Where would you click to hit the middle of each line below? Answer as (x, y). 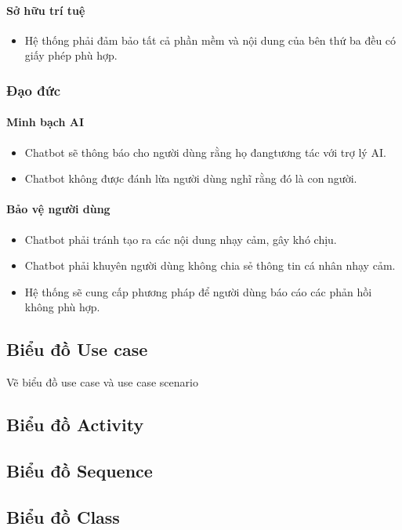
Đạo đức (34, 90)
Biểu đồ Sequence (80, 470)
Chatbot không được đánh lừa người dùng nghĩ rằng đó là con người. (191, 178)
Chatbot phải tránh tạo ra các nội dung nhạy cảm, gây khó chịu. (181, 239)
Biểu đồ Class (63, 516)
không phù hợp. (62, 307)
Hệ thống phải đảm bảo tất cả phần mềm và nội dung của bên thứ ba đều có (210, 40)
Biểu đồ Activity (75, 425)
